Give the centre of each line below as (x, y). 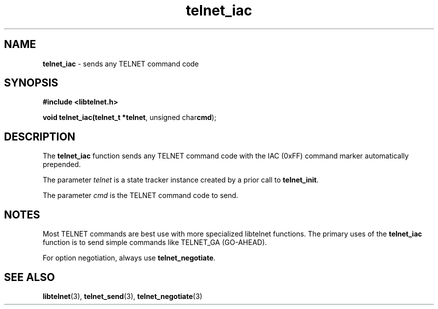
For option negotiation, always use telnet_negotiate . (129, 258)
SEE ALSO (29, 277)
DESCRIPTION (40, 136)
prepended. (62, 164)
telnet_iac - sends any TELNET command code (121, 63)
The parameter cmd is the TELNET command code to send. (140, 195)
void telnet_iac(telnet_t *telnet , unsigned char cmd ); (129, 117)
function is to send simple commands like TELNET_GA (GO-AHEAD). (155, 242)
